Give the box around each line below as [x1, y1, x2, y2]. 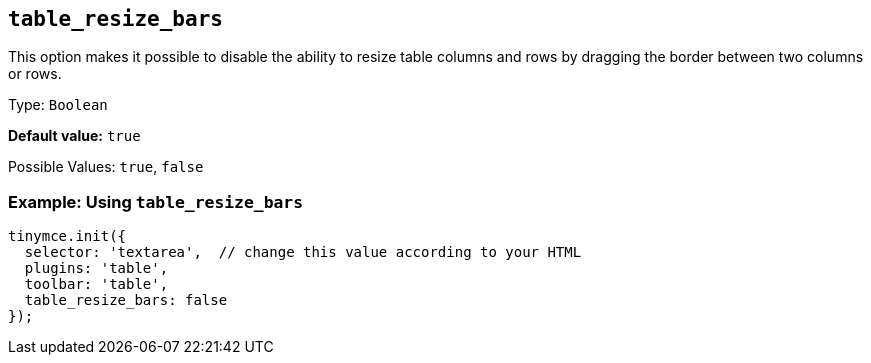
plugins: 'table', [24, 260, 169, 277]
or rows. [8, 65, 62, 83]
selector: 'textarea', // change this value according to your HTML [24, 244, 582, 261]
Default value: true [8, 127, 141, 145]
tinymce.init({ [8, 228, 127, 245]
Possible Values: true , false [8, 158, 204, 176]
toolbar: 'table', [24, 276, 169, 293]
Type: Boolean [8, 96, 108, 114]
